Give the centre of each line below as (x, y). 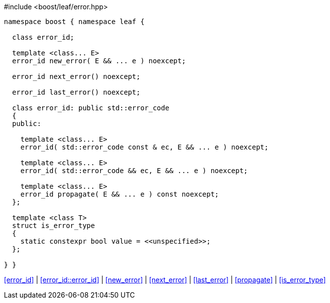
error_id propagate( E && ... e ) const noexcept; (120, 194)
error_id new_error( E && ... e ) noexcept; (99, 61)
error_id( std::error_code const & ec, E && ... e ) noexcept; (144, 147)
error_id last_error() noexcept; (76, 92)
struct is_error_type (53, 226)
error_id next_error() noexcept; (76, 76)
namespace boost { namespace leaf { (74, 22)
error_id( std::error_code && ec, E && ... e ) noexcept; (134, 171)
